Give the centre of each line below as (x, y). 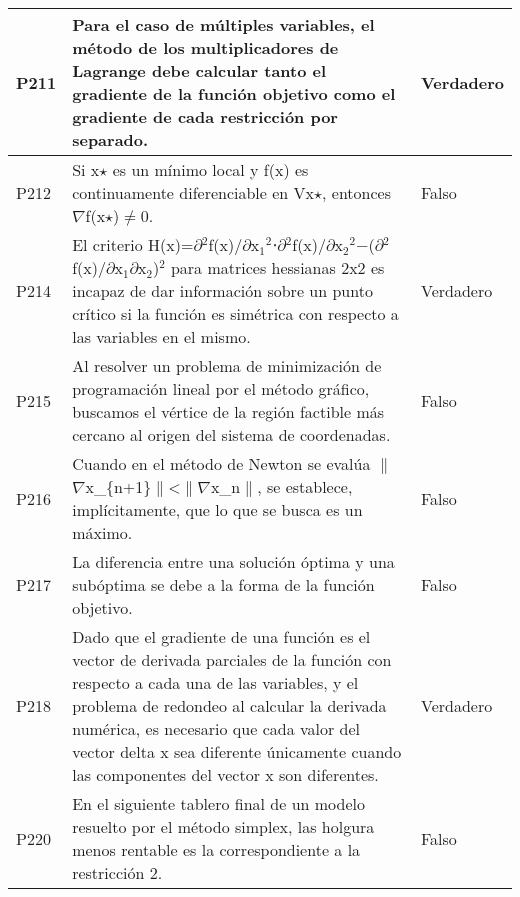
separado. (110, 139)
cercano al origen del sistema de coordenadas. (231, 434)
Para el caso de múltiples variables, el (223, 24)
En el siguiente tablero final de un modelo (219, 803)
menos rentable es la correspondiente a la (216, 849)
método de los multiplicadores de (205, 47)
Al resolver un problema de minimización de (227, 365)
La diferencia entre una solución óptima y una (233, 561)
